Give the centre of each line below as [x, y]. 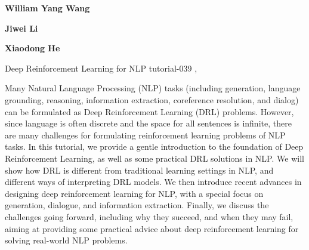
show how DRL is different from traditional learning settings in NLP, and [139, 170]
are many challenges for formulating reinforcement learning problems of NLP [145, 135]
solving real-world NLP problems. [66, 240]
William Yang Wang [47, 8]
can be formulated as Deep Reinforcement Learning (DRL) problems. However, [149, 111]
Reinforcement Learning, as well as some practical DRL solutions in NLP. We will [154, 158]
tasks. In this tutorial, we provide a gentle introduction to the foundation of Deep [154, 146]
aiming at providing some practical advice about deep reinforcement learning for [152, 228]
